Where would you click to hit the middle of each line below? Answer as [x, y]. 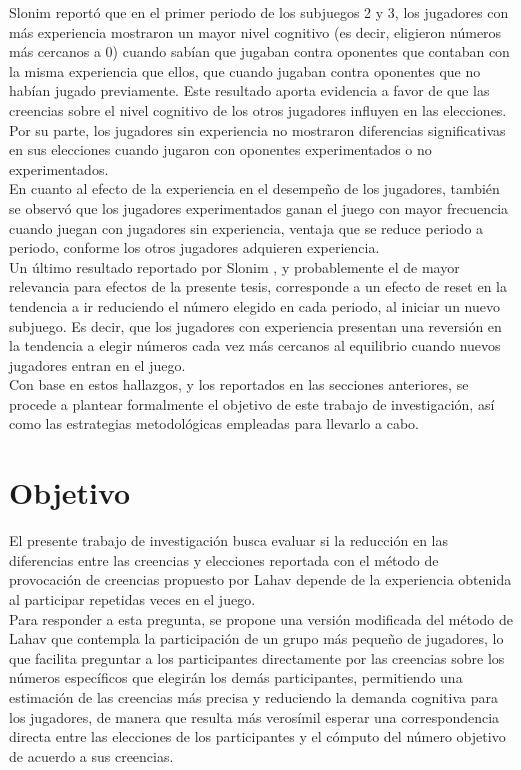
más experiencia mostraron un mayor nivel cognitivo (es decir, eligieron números [255, 31]
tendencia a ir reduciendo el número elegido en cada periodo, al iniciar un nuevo [254, 305]
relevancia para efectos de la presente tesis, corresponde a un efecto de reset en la [258, 286]
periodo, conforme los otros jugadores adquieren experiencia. [194, 247]
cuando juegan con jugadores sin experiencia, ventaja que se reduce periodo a [246, 227]
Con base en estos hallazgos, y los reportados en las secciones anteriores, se [239, 384]
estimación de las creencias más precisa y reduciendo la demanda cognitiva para [253, 696]
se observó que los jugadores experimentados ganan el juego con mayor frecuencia [259, 207]
